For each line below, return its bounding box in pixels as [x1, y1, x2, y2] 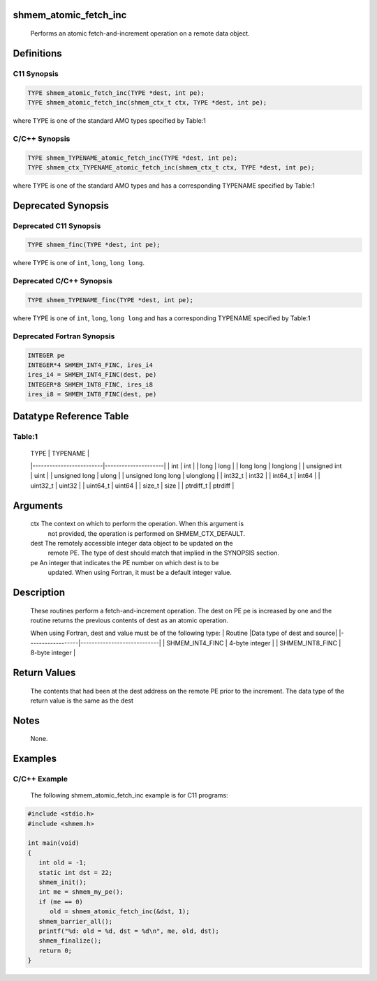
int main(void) [27, 839, 80, 847]
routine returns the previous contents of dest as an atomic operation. [30, 616, 228, 624]
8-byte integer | [30, 649, 76, 657]
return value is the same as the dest [30, 696, 134, 705]
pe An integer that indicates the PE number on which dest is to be [30, 558, 219, 567]
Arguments [13, 500, 64, 511]
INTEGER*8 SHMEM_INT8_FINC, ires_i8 [27, 380, 154, 389]
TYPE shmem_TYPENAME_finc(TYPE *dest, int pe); [27, 296, 193, 304]
